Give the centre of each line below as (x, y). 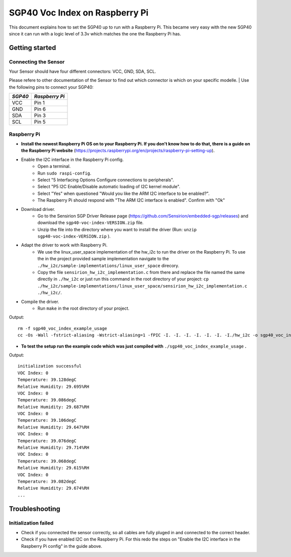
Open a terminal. (54, 166)
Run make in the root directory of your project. (83, 308)
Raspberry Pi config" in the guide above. (62, 546)
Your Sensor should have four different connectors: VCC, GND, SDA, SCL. (82, 72)
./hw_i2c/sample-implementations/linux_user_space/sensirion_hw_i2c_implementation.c (142, 286)
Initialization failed (31, 523)
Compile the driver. (40, 302)
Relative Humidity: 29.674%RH (54, 488)
